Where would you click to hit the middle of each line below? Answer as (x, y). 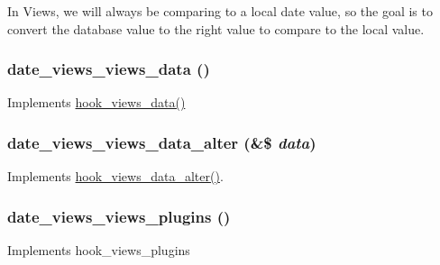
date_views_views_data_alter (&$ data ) (162, 142)
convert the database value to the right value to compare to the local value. (216, 28)
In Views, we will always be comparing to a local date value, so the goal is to (220, 11)
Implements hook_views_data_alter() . (115, 176)
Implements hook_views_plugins (99, 250)
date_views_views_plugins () (119, 216)
